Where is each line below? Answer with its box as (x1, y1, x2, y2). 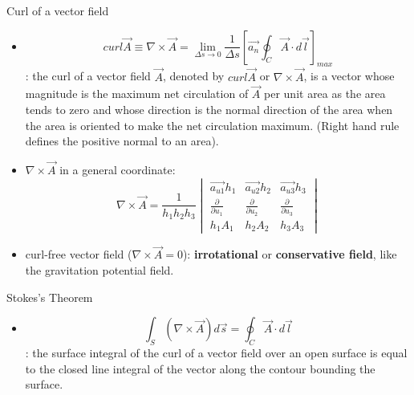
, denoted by (162, 67, 225, 84)
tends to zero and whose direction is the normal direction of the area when (25, 101, 393, 118)
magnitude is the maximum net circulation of (25, 85, 249, 102)
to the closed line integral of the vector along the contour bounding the (25, 360, 375, 377)
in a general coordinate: (59, 161, 176, 178)
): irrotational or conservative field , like (182, 246, 397, 263)
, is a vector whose (303, 67, 395, 84)
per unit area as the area (264, 85, 386, 102)
